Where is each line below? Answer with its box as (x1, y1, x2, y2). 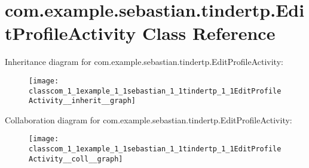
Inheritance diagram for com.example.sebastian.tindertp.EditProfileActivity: (5, 55, 283, 68)
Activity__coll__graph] (29, 154, 123, 163)
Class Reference (142, 21, 276, 45)
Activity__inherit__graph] (29, 97, 136, 105)
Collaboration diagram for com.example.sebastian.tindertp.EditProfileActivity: (5, 113, 292, 126)
